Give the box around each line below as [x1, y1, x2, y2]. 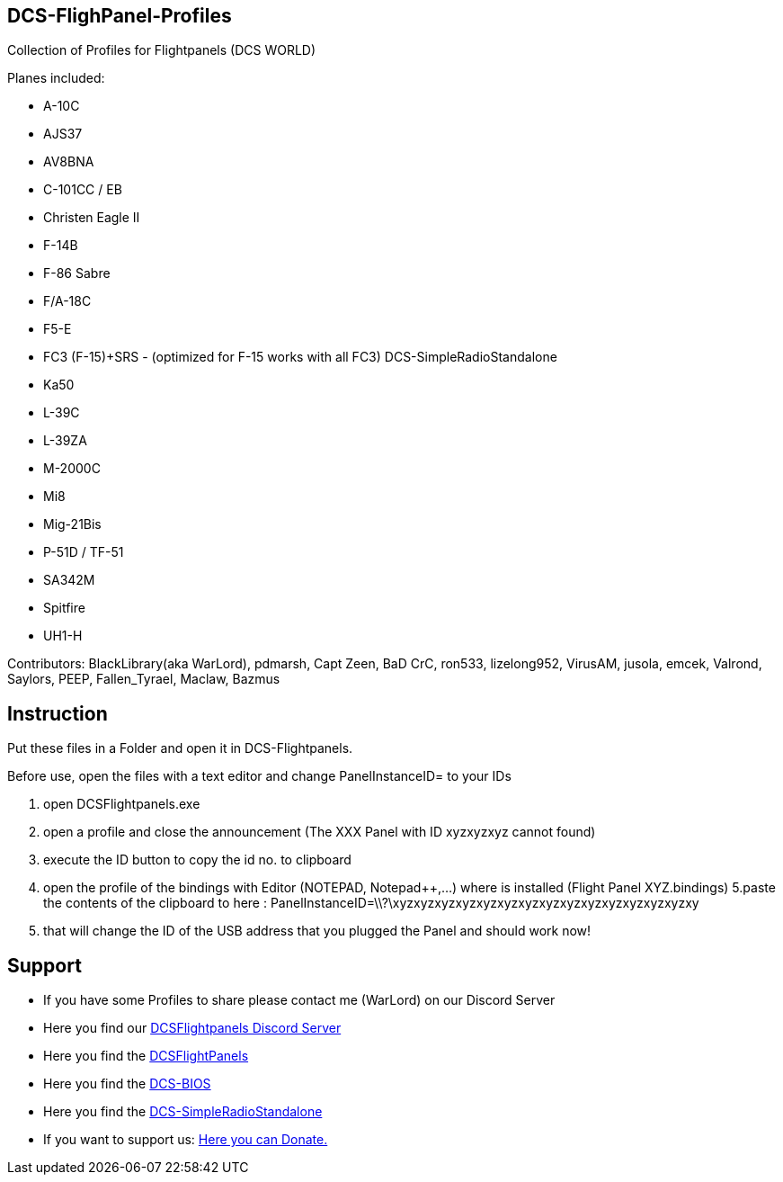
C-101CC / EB [43, 182, 122, 198]
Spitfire [43, 600, 85, 616]
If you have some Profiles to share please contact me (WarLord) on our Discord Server [43, 992, 556, 1008]
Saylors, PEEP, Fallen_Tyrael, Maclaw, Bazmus [7, 671, 280, 687]
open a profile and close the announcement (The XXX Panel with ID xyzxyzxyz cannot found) [43, 824, 596, 840]
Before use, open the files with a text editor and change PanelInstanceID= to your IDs [7, 768, 512, 784]
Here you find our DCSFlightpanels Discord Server [43, 1020, 342, 1036]
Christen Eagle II [43, 210, 140, 226]
